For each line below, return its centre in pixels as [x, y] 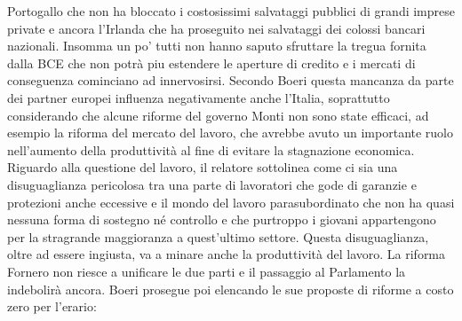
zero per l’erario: [52, 306]
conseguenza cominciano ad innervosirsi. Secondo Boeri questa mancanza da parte [231, 80]
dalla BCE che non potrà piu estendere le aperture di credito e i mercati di [211, 63]
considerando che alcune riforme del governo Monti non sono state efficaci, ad [218, 115]
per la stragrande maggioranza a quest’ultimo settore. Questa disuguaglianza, [218, 236]
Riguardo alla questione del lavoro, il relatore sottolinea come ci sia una [203, 167]
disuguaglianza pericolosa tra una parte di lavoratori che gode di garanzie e [212, 184]
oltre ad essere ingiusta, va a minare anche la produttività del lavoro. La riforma [227, 254]
